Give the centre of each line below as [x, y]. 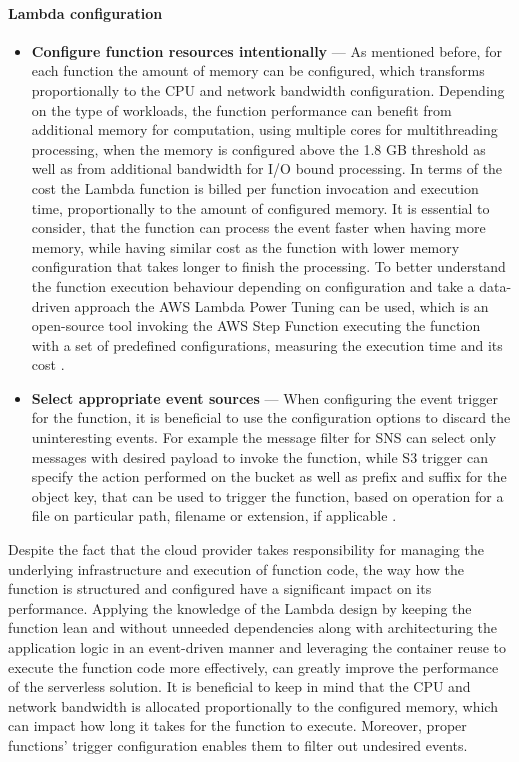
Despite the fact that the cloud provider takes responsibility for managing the [246, 549]
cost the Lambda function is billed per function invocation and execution [255, 187]
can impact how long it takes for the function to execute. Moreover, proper [237, 725]
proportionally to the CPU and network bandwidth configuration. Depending [268, 89]
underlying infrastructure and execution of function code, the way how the [236, 568]
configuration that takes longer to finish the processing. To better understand [268, 266]
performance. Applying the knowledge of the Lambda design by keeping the [240, 607]
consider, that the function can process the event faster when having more [258, 227]
